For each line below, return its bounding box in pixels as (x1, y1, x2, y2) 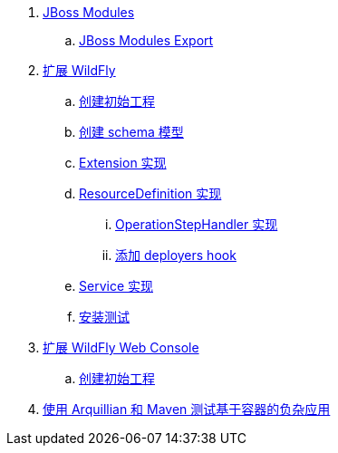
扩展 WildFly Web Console (43, 340, 199, 355)
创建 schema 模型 (79, 124, 184, 140)
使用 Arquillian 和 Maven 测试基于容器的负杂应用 (43, 401, 331, 417)
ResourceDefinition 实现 (79, 186, 222, 201)
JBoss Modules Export (79, 33, 214, 48)
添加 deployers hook (115, 247, 237, 263)
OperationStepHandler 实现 (115, 217, 278, 232)
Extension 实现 (79, 155, 167, 170)
